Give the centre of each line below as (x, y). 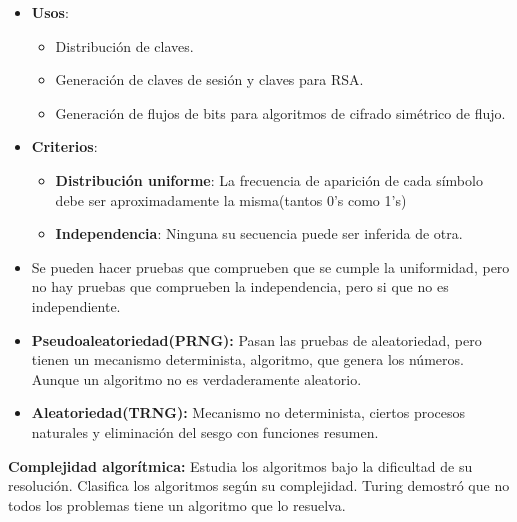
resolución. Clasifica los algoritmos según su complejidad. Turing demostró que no (259, 485)
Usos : (50, 12)
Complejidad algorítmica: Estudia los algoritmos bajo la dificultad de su (240, 465)
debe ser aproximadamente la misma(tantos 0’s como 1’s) (231, 199)
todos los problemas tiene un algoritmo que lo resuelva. (177, 504)
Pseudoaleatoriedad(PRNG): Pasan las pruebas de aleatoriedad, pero (256, 339)
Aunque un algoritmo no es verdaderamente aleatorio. (196, 378)
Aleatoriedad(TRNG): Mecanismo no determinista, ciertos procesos (248, 412)
